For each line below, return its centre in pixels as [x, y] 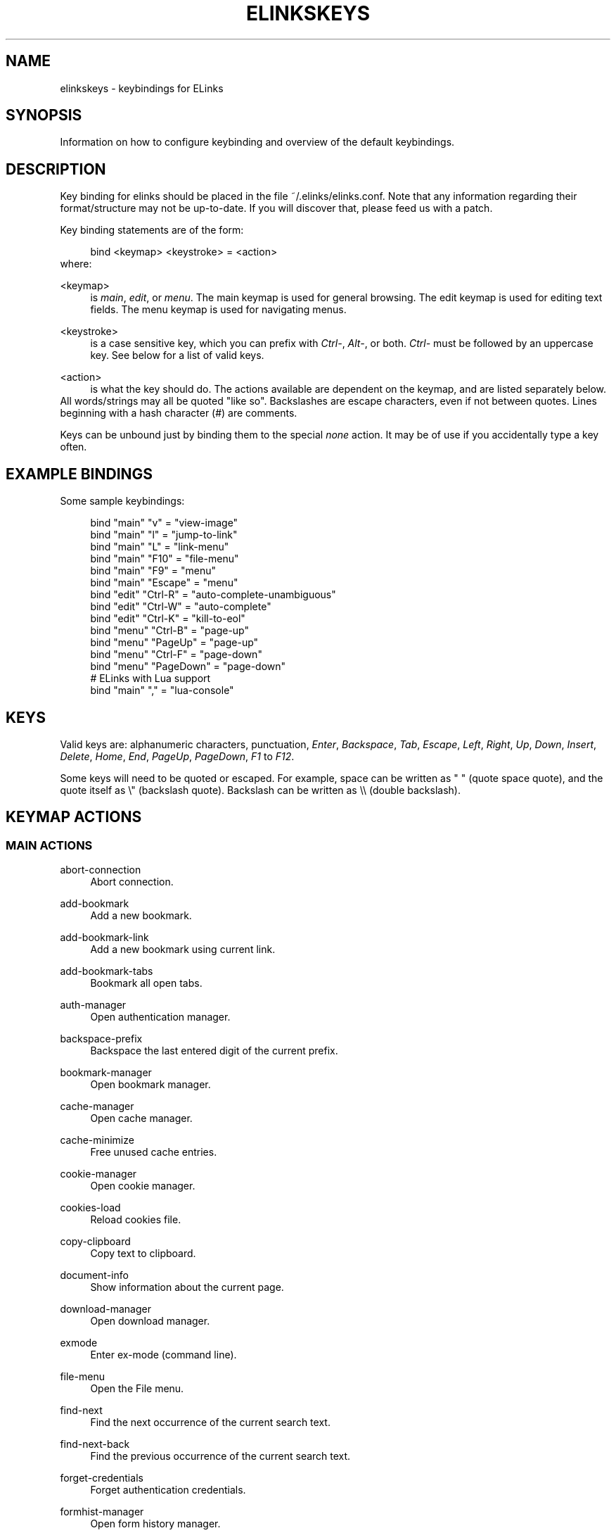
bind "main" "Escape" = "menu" [164, 583]
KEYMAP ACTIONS [74, 817]
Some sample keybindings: [122, 501]
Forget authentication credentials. [168, 1490]
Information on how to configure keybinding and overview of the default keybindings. [257, 142]
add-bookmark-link [104, 938]
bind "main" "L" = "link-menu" [160, 547]
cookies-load [90, 1208]
